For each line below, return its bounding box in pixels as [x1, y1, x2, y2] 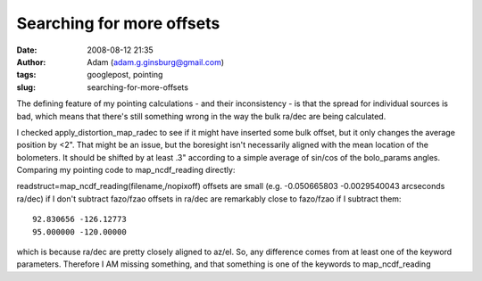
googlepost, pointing [87, 70, 163, 80]
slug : [16, 81, 36, 93]
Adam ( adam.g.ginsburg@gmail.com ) [87, 56, 225, 67]
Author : [16, 56, 46, 67]
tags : [16, 70, 37, 80]
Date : [16, 45, 37, 55]
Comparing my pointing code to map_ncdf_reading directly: [16, 165, 236, 176]
